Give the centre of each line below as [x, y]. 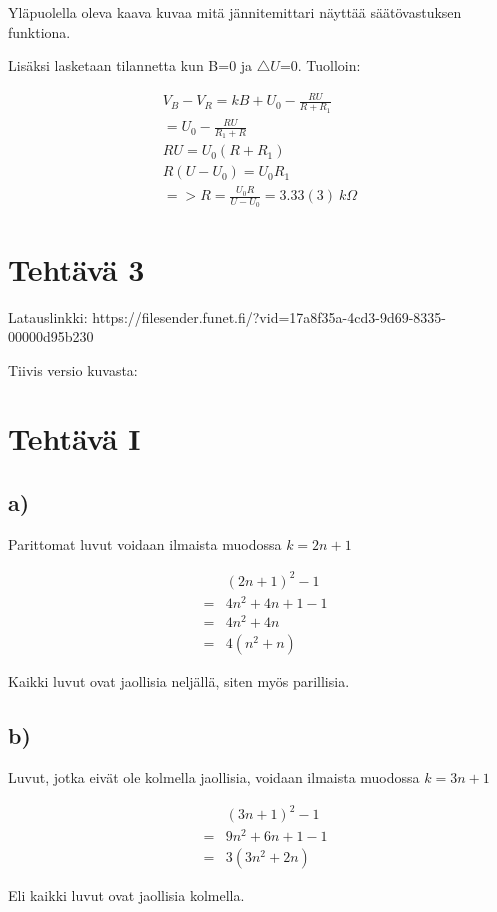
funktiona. [39, 31]
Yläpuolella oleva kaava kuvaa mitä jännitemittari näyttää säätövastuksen [235, 12]
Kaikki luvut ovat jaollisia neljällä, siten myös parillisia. [179, 681]
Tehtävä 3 [76, 268]
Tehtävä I [74, 438]
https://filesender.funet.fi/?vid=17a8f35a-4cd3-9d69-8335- [269, 316]
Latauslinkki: [48, 316]
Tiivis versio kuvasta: [73, 369]
